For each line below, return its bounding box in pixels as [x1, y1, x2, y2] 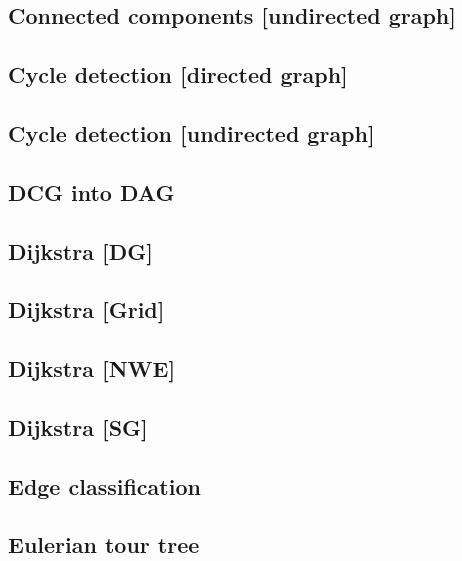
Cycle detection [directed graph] [8, 59, 348, 90]
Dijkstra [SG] [8, 411, 148, 442]
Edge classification [8, 470, 201, 501]
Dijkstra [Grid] [8, 294, 165, 325]
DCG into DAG [8, 176, 175, 207]
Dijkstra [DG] [8, 235, 153, 266]
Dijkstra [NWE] [8, 353, 176, 384]
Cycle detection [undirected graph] [8, 117, 375, 148]
